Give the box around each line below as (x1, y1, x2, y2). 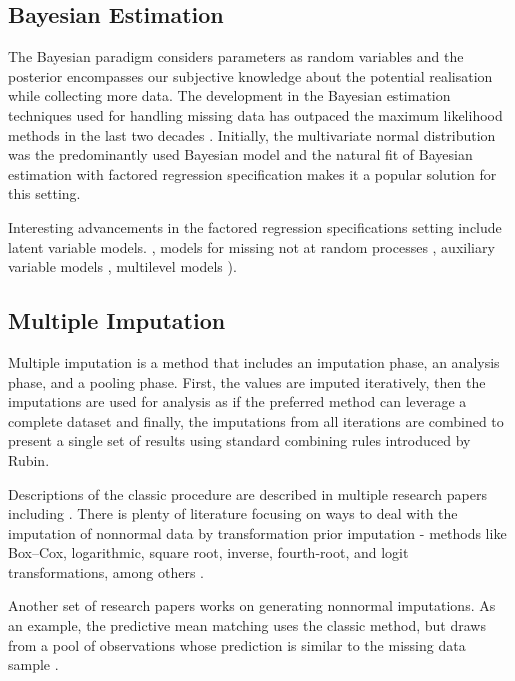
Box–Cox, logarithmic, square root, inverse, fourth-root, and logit (8, 542, 409, 563)
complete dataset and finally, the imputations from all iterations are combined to (8, 410, 504, 431)
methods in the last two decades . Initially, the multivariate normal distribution (8, 124, 496, 145)
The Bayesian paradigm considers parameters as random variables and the (8, 46, 464, 67)
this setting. (8, 183, 81, 204)
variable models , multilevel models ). (8, 256, 237, 277)
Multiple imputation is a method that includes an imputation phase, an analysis (8, 351, 500, 372)
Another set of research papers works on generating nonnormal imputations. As (8, 595, 496, 616)
